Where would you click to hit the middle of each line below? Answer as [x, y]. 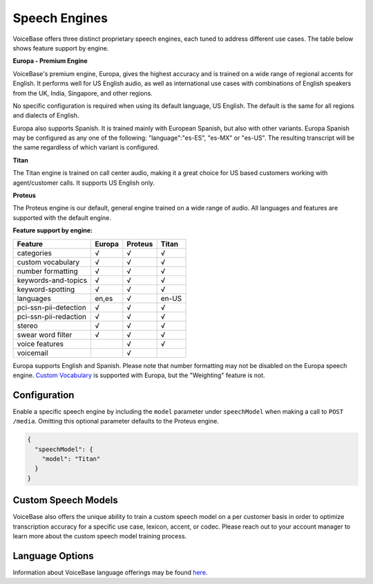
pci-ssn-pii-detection [51, 307]
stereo [27, 325]
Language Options [53, 556]
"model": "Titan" [71, 459]
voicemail [32, 353]
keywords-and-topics [52, 280]
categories [34, 253]
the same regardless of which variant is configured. [86, 147]
